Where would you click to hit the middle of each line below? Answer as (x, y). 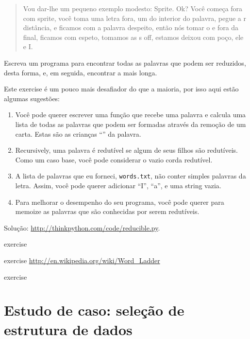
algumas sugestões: (32, 98)
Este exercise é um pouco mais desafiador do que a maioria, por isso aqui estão (121, 89)
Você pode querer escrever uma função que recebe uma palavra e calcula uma (131, 115)
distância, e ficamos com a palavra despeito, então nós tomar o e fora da (131, 27)
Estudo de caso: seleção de (94, 310)
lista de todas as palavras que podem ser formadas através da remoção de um (131, 124)
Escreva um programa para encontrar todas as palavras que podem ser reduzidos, (125, 62)
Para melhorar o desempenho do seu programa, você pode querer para (120, 202)
